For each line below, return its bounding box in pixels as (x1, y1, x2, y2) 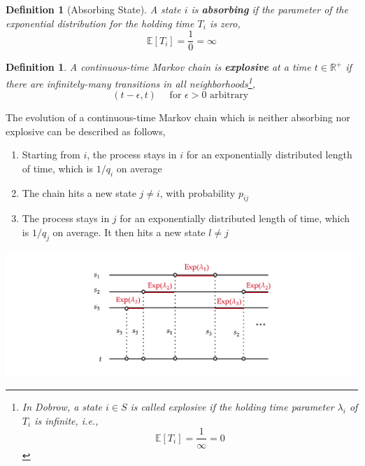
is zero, (209, 15, 241, 30)
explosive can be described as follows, (6, 123, 166, 138)
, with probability (159, 185, 236, 200)
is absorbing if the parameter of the (191, 2, 348, 16)
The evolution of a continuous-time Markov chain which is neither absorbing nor (6, 110, 350, 125)
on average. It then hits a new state (52, 225, 206, 240)
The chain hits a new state (22, 185, 136, 200)
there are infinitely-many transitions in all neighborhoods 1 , (6, 74, 256, 90)
